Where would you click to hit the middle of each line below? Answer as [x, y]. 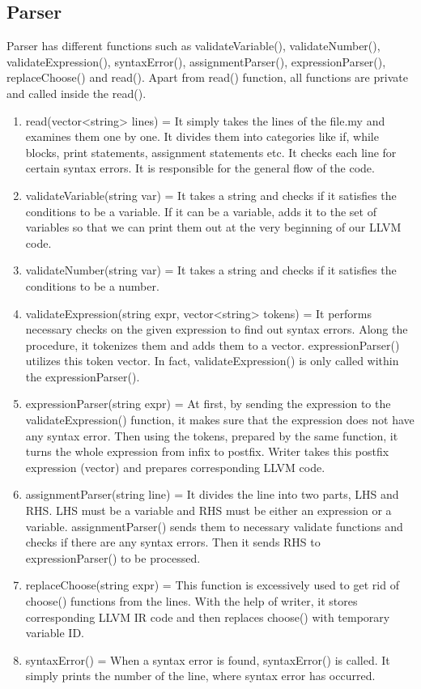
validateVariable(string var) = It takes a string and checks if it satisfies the [211, 195]
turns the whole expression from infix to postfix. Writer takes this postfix [207, 451]
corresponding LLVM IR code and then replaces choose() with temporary [208, 617]
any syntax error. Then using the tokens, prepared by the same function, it [212, 435]
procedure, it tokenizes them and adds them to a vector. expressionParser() [213, 344]
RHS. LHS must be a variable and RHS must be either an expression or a [208, 510]
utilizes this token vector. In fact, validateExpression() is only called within [212, 361]
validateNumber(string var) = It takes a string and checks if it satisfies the [211, 270]
